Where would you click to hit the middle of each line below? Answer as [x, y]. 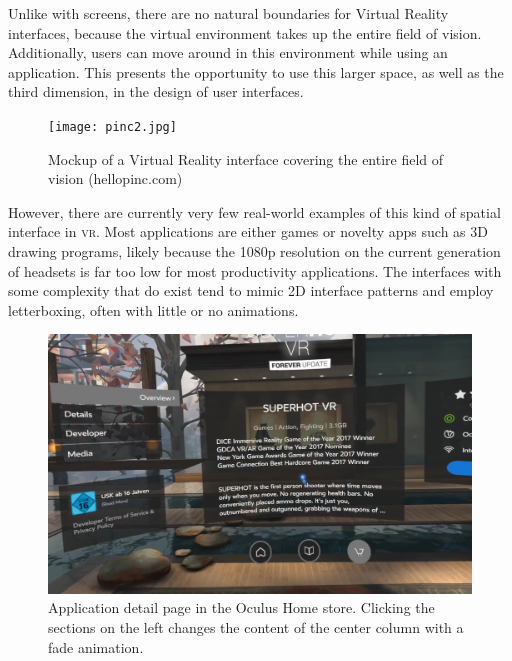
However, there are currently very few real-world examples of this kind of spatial [254, 211]
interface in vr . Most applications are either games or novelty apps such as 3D [248, 231]
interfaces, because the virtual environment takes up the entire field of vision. [245, 32]
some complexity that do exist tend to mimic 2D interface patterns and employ [251, 290]
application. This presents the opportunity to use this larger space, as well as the [256, 71]
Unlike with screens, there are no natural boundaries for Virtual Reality [228, 13]
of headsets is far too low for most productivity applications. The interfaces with [255, 270]
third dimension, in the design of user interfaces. [156, 91]
